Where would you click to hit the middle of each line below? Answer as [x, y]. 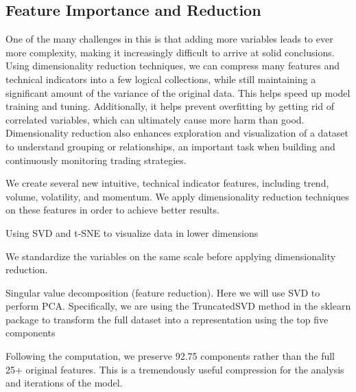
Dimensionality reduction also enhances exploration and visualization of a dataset [177, 133]
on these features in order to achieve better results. [112, 210]
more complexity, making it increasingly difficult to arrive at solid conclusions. [170, 52]
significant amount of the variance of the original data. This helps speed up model [178, 92]
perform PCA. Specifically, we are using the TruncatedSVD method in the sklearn [178, 306]
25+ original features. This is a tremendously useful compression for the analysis [175, 369]
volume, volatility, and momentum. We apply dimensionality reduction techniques [177, 196]
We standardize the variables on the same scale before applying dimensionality [171, 256]
